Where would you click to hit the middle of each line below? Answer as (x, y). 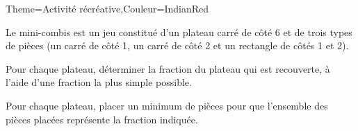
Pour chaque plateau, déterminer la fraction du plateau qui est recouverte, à (168, 68)
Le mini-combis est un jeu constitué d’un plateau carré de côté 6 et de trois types (179, 32)
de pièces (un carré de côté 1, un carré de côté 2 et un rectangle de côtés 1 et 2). (177, 45)
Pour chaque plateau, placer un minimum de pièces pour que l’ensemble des (167, 105)
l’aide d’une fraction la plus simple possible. (99, 82)
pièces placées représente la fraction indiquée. (102, 119)
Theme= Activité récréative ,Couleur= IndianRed (107, 8)
